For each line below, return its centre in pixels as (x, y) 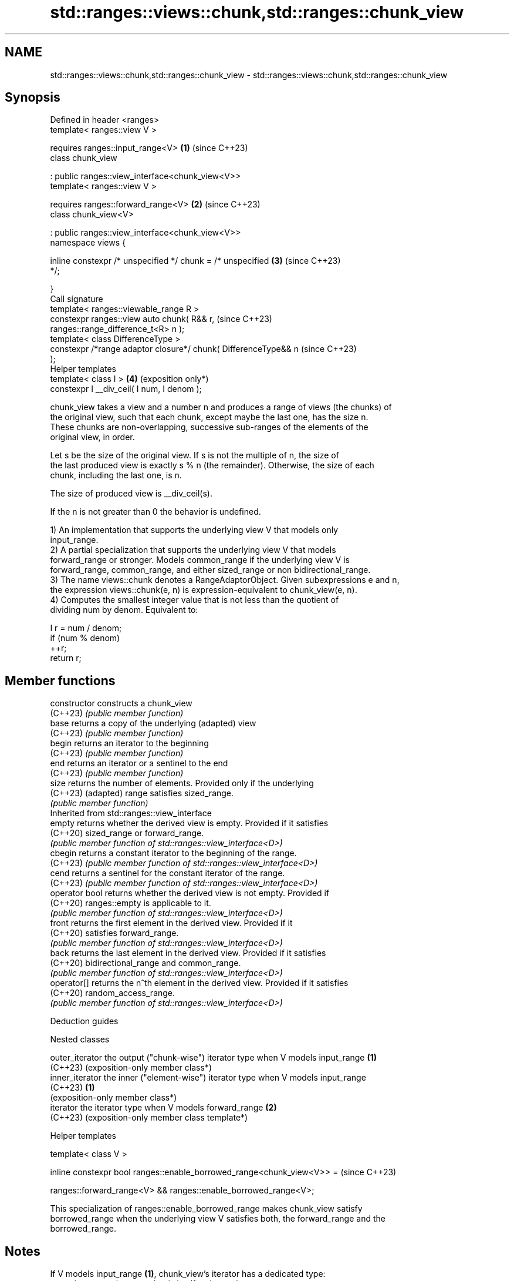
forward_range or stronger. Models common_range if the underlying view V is (200, 560)
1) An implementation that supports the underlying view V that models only (194, 530)
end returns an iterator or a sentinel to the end (139, 763)
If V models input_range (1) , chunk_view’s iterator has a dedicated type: (188, 1274)
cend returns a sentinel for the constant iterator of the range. (168, 873)
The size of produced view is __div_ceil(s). (131, 494)
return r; (66, 658)
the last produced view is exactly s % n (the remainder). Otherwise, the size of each (212, 465)
